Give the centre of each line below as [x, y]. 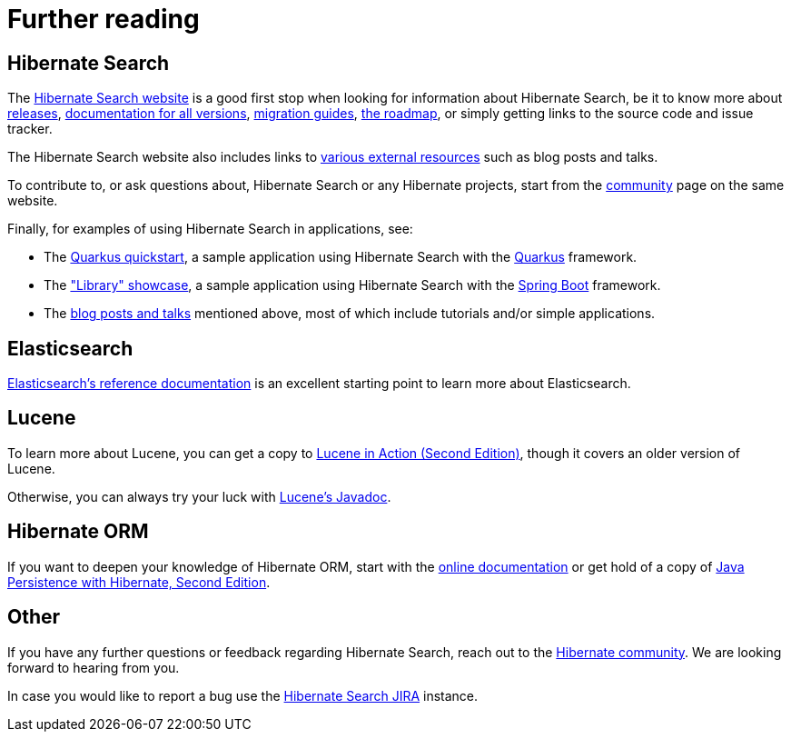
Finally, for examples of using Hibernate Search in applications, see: [210, 229]
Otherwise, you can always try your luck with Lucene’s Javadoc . [199, 496]
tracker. [30, 129]
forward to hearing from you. [94, 667]
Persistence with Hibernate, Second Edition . [139, 582]
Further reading [104, 19]
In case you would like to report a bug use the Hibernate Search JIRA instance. [243, 695]
